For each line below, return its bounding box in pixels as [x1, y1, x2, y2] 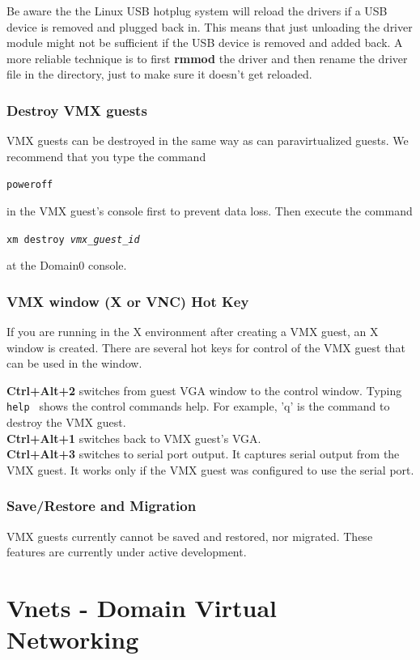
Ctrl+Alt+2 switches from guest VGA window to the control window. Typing [6, 381, 402, 398]
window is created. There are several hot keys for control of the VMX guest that [6, 339, 405, 356]
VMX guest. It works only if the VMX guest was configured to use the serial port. [6, 461, 414, 478]
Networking [6, 623, 139, 656]
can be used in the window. [6, 355, 142, 372]
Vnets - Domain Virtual [6, 591, 278, 624]
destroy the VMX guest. [6, 414, 126, 431]
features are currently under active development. [6, 543, 247, 560]
